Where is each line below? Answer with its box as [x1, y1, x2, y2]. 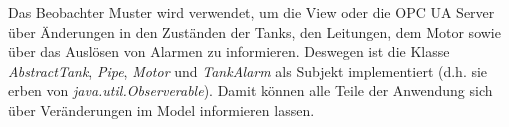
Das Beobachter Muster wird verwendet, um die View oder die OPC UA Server [8, 2, 495, 22]
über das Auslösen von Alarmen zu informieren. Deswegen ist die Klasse [8, 41, 450, 62]
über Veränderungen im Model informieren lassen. [8, 99, 315, 120]
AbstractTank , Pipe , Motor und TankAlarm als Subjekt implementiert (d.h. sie [8, 60, 488, 81]
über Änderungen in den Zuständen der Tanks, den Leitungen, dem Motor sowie [8, 21, 501, 42]
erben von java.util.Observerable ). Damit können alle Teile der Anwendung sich [8, 80, 493, 101]
